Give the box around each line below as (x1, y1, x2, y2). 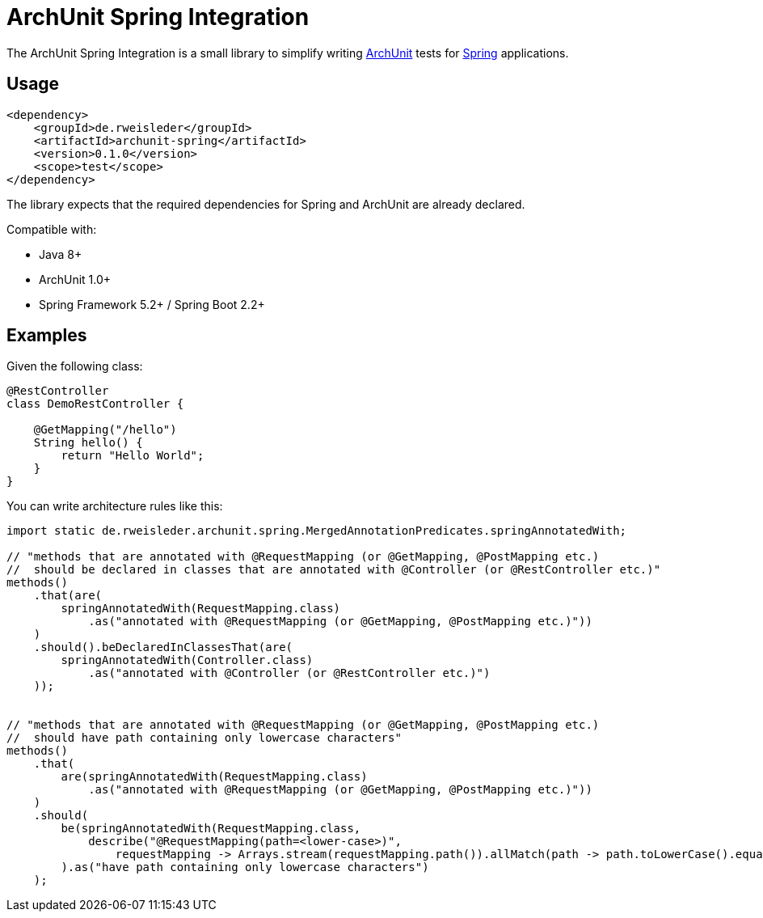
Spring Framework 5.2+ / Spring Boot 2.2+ (39, 297, 265, 311)
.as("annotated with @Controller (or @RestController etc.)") (88, 666, 491, 680)
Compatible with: (6, 222, 97, 236)
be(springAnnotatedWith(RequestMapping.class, (61, 822, 361, 836)
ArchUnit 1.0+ (39, 272, 112, 286)
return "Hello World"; (61, 449, 204, 463)
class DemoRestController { (6, 397, 184, 411)
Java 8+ (39, 247, 82, 261)
